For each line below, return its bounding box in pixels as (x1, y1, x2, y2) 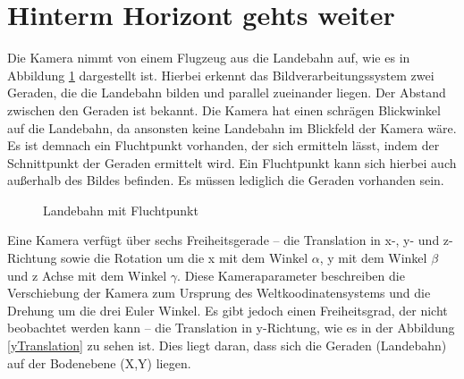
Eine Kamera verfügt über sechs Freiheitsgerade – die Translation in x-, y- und (7, 231, 440, 249)
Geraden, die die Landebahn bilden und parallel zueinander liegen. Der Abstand (7, 83, 446, 102)
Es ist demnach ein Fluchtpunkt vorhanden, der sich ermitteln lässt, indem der (7, 136, 440, 155)
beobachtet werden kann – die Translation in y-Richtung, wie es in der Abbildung (7, 318, 455, 337)
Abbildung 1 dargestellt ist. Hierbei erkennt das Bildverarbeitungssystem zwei (7, 65, 434, 84)
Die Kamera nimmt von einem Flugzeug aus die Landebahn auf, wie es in (7, 48, 410, 67)
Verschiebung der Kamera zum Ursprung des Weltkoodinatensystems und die (7, 283, 431, 302)
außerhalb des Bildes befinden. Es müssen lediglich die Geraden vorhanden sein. (7, 171, 444, 189)
